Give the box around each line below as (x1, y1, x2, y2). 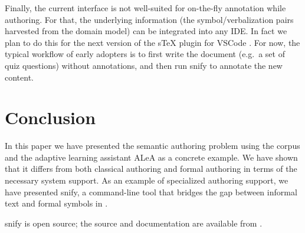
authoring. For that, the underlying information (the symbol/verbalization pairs (5, 13, 294, 25)
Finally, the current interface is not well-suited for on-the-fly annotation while (5, 2, 286, 14)
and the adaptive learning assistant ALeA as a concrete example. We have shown (5, 151, 298, 163)
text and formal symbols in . (5, 197, 108, 209)
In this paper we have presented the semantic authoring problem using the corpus (5, 139, 300, 152)
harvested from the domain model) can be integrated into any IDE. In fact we (5, 25, 287, 37)
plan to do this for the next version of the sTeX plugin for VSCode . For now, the (5, 36, 300, 48)
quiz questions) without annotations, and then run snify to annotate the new (5, 59, 283, 71)
